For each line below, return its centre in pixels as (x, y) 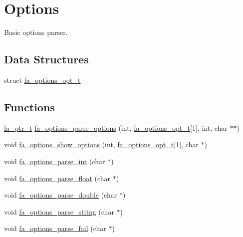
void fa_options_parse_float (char (57, 178)
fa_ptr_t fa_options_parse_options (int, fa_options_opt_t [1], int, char (116, 127)
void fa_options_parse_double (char (61, 195)
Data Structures (46, 59)
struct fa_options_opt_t (42, 80)
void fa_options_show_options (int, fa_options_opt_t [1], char (101, 144)
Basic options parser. (36, 32)
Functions (29, 107)
